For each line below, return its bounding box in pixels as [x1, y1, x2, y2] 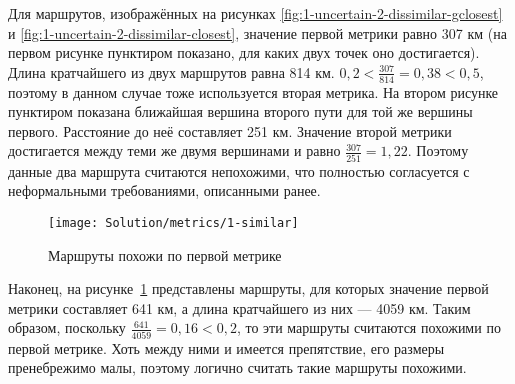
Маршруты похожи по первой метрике [48, 244, 282, 265]
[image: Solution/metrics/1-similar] [48, 215, 299, 230]
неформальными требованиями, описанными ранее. [8, 180, 321, 201]
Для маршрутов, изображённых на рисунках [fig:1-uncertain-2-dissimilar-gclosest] [8, 3, 503, 23]
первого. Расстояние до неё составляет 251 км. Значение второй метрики [8, 120, 452, 141]
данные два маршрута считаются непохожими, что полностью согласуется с [8, 160, 470, 181]
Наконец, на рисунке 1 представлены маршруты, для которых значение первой [8, 278, 489, 299]
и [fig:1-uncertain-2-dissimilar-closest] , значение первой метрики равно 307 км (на [8, 22, 507, 43]
